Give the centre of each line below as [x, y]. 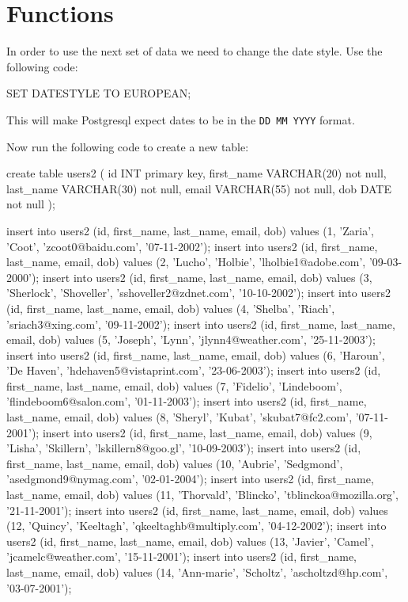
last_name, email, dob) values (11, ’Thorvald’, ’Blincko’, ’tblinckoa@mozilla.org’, [202, 495]
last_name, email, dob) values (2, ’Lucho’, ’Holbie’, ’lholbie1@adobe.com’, [186, 262]
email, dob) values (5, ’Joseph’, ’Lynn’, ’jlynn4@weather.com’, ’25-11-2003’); [191, 339]
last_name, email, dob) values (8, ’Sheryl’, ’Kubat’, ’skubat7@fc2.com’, [179, 417]
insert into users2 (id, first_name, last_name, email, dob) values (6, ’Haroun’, [196, 354]
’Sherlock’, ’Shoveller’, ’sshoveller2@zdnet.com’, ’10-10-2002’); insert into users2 [198, 293]
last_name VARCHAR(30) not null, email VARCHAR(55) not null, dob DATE [199, 188]
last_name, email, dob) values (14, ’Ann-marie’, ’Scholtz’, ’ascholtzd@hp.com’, [197, 572]
